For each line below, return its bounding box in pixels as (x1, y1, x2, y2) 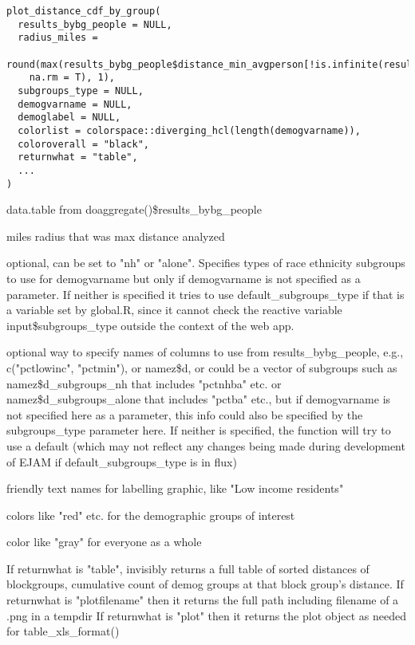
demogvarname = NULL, (18, 98, 132, 110)
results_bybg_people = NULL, (18, 18, 172, 30)
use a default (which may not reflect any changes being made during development (6, 437, 405, 454)
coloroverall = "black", (18, 138, 149, 150)
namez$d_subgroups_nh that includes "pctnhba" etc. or (6, 375, 282, 391)
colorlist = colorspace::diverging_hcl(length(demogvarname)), (18, 124, 361, 136)
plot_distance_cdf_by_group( (6, 6, 161, 17)
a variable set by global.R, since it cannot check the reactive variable (6, 301, 342, 318)
